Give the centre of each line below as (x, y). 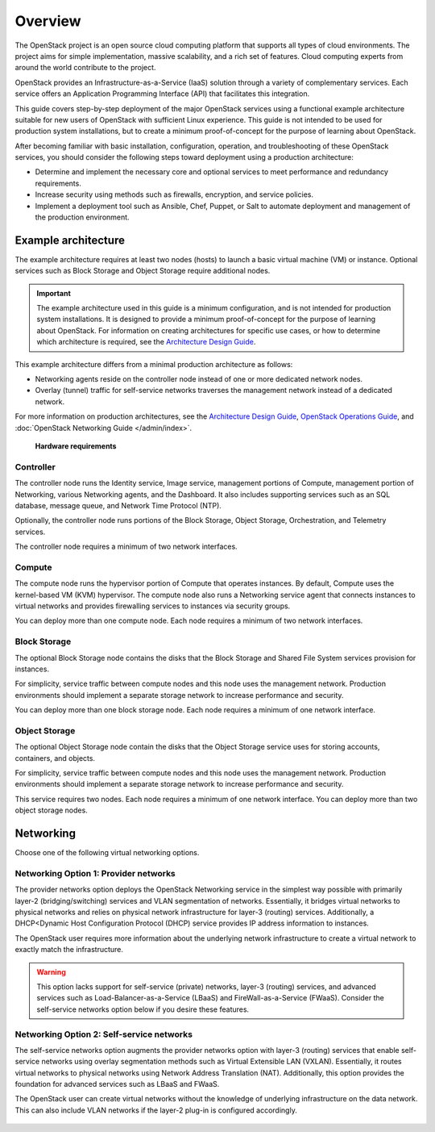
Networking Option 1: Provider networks (95, 873)
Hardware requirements (76, 446)
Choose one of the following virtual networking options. (107, 853)
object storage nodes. (51, 810)
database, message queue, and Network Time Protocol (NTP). (118, 505)
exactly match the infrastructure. (69, 950)
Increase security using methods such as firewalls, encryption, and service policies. (174, 194)
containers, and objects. (55, 758)
